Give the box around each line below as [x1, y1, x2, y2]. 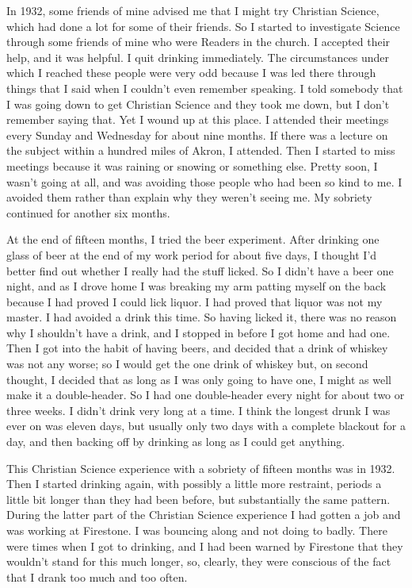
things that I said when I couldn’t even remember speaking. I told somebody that [6, 79, 403, 96]
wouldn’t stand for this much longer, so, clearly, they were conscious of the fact [6, 553, 391, 570]
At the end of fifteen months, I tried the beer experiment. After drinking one [6, 231, 380, 248]
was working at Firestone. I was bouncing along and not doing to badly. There [6, 522, 387, 538]
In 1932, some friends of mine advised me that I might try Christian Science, [6, 2, 380, 18]
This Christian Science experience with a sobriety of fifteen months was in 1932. [6, 459, 395, 476]
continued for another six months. [6, 204, 170, 221]
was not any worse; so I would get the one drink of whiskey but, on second [6, 355, 368, 372]
